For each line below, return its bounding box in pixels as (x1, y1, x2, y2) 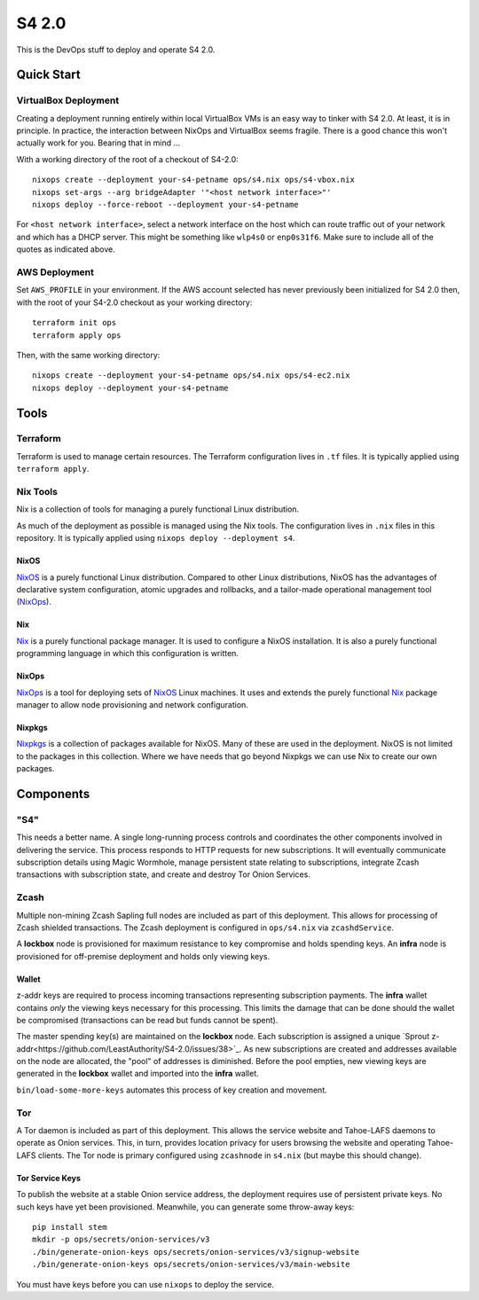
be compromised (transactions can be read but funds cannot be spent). (16, 1014, 279, 1025)
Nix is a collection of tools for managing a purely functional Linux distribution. (16, 504, 300, 514)
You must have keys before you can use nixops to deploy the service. (16, 1279, 275, 1289)
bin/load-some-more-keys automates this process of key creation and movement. (16, 1085, 327, 1095)
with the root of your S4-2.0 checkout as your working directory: (16, 297, 253, 308)
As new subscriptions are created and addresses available (243, 1043, 457, 1054)
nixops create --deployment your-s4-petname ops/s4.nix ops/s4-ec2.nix (32, 371, 350, 380)
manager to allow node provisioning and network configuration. (16, 699, 248, 709)
